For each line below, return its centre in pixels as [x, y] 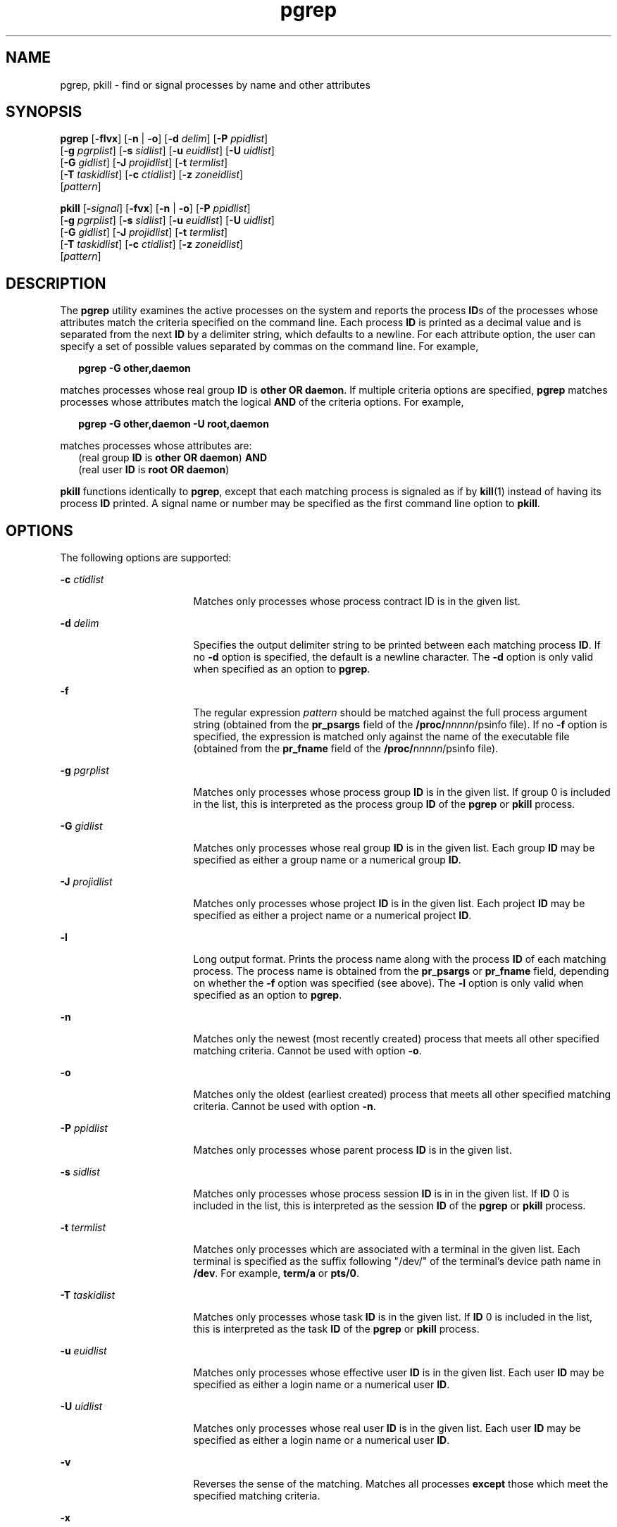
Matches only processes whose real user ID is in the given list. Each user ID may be [387, 1428]
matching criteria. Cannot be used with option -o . [307, 1051]
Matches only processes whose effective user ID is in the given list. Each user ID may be [399, 1373]
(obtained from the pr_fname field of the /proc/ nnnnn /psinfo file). [346, 749]
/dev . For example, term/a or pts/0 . [276, 1273]
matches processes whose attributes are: [156, 446]
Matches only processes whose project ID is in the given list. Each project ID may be [389, 904]
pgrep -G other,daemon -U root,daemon [174, 424]
